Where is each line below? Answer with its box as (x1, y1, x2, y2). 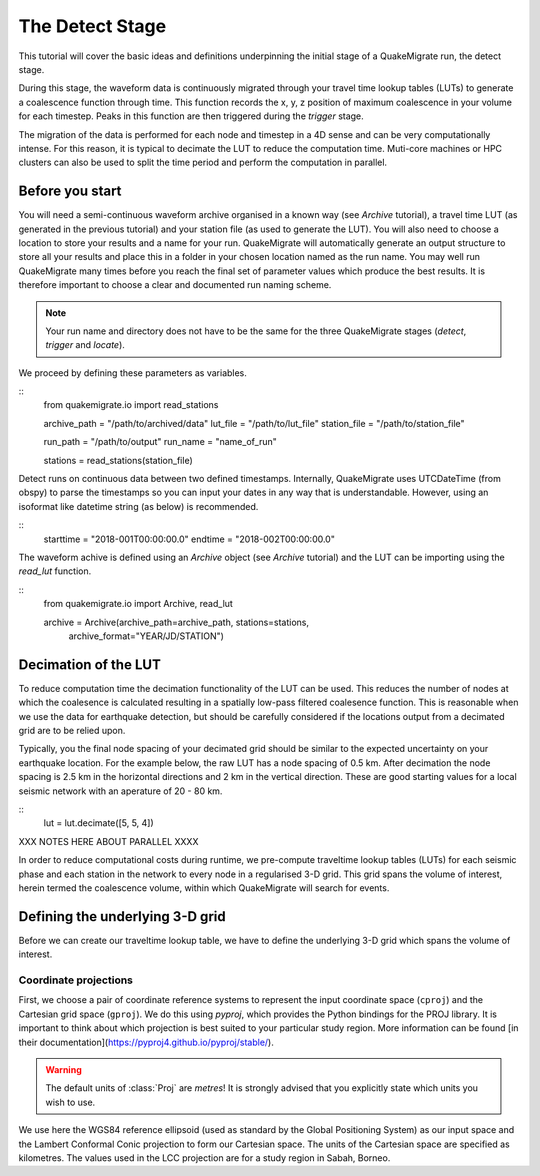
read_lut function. (18, 565, 92, 577)
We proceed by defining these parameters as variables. (18, 366, 247, 379)
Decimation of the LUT (18, 656, 162, 673)
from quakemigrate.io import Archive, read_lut (43, 598, 234, 610)
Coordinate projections (18, 973, 134, 987)
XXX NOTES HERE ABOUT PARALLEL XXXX (18, 835, 199, 847)
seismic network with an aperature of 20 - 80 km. (18, 785, 223, 797)
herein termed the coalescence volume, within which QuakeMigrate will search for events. (18, 881, 390, 894)
